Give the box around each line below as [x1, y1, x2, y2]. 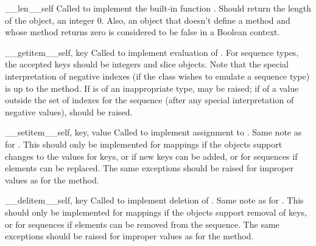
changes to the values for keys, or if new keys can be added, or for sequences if [5, 149, 298, 162]
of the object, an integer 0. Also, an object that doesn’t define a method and [5, 13, 290, 26]
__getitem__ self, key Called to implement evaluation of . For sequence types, [5, 46, 299, 58]
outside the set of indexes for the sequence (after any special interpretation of [5, 94, 294, 106]
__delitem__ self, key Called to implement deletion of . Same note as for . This [5, 194, 304, 207]
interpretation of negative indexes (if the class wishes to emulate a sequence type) [5, 69, 310, 82]
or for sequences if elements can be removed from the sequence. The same [5, 217, 279, 230]
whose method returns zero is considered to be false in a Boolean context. [5, 26, 280, 38]
